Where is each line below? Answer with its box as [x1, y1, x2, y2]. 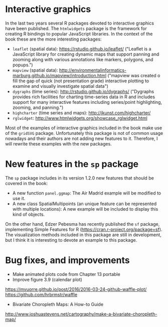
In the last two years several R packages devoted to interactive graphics [5, 20, 154, 26]
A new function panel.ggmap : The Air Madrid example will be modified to [12, 190, 161, 196]
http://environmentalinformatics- [59, 67, 127, 73]
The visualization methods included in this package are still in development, [5, 232, 161, 238]
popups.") [12, 62, 34, 68]
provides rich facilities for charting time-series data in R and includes [12, 94, 155, 100]
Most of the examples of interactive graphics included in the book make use [5, 124, 162, 131]
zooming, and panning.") [12, 104, 64, 110]
